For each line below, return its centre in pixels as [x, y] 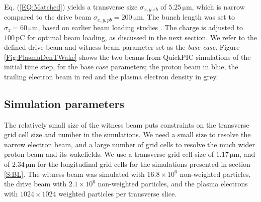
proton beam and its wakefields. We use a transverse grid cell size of [109, 154]
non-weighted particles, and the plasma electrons [173, 184]
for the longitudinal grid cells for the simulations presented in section [144, 164]
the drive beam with [35, 184]
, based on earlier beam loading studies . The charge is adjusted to [141, 27]
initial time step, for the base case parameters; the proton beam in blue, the [121, 67]
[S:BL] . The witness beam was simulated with [74, 174]
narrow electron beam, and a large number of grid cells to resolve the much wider [129, 144]
